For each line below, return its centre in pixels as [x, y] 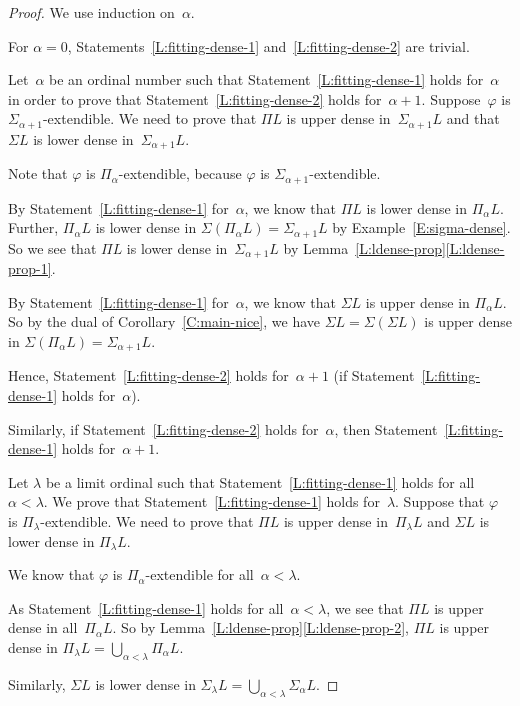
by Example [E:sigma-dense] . [421, 227]
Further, [33, 227]
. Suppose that [440, 501]
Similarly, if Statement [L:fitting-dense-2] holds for [163, 428]
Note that [38, 173]
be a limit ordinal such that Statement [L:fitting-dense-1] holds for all [260, 481]
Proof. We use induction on [91, 12]
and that [473, 118]
